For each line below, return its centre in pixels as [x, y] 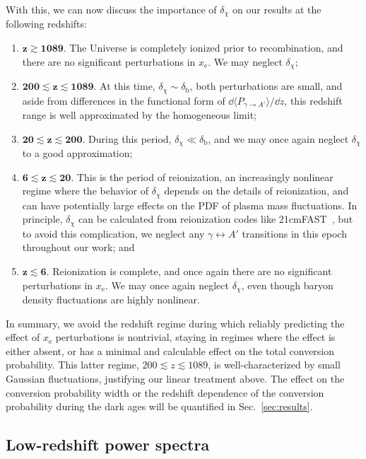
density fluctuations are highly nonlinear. [111, 299]
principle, [42, 219]
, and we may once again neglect [278, 138]
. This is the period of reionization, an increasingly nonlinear [202, 176]
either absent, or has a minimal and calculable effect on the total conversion [170, 350]
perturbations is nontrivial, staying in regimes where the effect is [195, 337]
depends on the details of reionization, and [256, 191]
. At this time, [124, 86]
